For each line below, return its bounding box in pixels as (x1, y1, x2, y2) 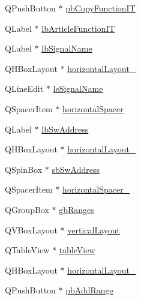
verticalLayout (67, 223, 120, 236)
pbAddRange (65, 284, 113, 296)
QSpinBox (5, 163, 43, 175)
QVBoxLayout (5, 223, 58, 236)
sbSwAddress (52, 163, 100, 175)
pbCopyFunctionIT (65, 2, 136, 14)
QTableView (5, 244, 50, 256)
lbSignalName (41, 42, 92, 55)
